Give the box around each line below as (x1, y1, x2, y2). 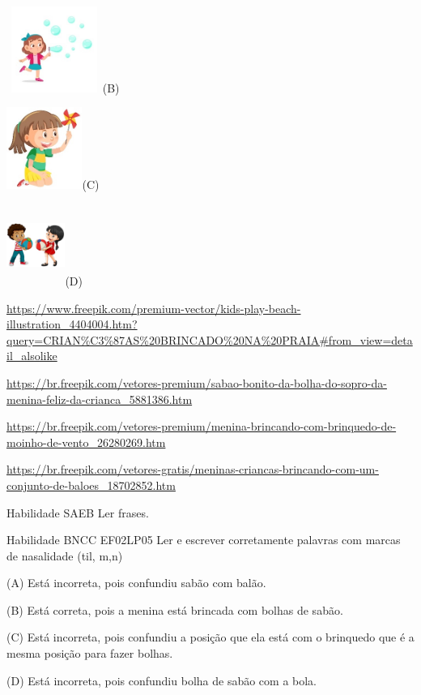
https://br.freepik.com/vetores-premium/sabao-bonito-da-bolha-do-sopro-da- (6, 374, 387, 391)
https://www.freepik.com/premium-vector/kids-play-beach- (6, 299, 301, 316)
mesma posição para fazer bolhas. (6, 645, 173, 662)
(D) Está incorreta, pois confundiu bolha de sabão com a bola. (6, 671, 317, 689)
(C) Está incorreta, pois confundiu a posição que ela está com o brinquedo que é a (6, 629, 415, 646)
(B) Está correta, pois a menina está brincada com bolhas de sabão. (6, 601, 343, 618)
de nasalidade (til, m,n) (6, 547, 123, 564)
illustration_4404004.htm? (6, 315, 138, 332)
